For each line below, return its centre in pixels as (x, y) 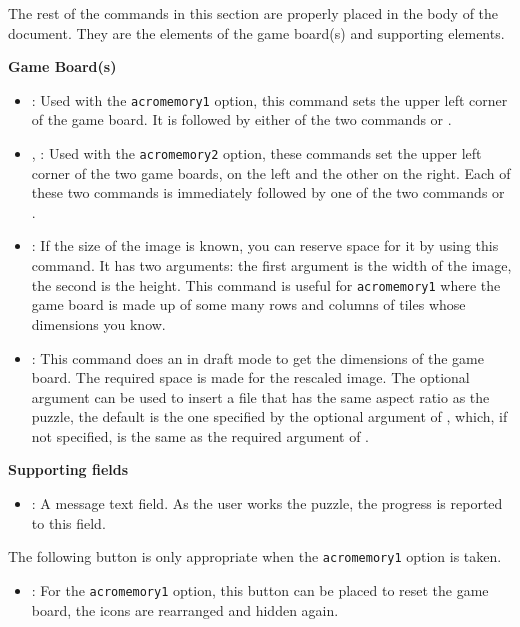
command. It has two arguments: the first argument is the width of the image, (271, 265)
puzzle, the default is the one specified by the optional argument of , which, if (269, 416)
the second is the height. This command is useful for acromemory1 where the (266, 284)
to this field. (68, 522)
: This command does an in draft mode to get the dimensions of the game (257, 357)
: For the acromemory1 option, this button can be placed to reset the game (260, 589)
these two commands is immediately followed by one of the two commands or (268, 192)
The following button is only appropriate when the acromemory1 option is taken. (255, 556)
